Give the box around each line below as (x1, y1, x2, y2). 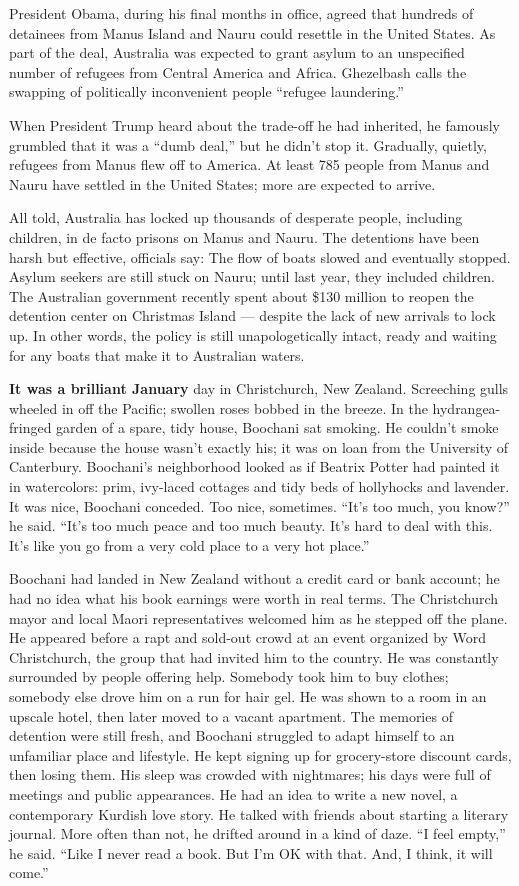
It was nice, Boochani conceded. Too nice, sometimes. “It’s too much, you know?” (9, 495, 510, 516)
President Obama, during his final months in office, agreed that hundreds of (9, 3, 474, 23)
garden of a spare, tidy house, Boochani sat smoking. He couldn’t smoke (56, 417, 499, 438)
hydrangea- (432, 397, 501, 418)
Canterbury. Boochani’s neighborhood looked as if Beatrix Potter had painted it (9, 456, 500, 477)
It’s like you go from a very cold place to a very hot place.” (9, 534, 370, 555)
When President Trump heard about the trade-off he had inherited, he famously (9, 114, 500, 135)
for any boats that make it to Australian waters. (9, 344, 305, 365)
